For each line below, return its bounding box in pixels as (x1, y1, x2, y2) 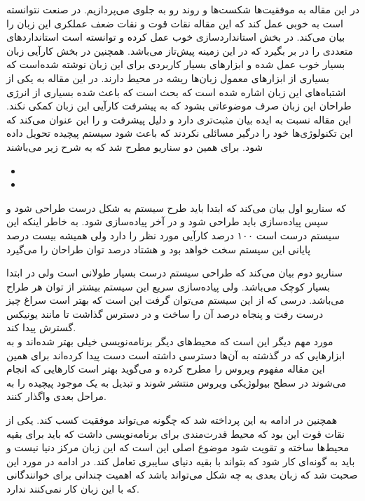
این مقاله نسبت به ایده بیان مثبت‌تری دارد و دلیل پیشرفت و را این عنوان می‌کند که (6, 112, 352, 126)
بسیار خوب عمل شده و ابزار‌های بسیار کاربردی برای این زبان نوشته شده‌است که (6, 57, 345, 72)
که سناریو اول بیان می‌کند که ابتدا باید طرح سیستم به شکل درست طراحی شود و (6, 200, 346, 215)
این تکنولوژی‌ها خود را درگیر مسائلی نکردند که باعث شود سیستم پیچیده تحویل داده (6, 126, 353, 140)
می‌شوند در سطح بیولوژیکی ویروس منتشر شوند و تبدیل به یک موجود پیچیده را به (6, 375, 346, 389)
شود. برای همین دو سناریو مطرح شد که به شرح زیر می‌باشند (6, 139, 263, 154)
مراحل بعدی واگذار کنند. (6, 389, 106, 403)
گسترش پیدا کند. (6, 320, 76, 335)
